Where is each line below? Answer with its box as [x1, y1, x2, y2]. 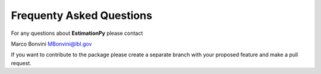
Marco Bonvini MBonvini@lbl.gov [11, 40, 92, 47]
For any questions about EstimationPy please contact [11, 30, 143, 37]
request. [11, 59, 32, 66]
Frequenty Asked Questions [11, 9, 153, 22]
